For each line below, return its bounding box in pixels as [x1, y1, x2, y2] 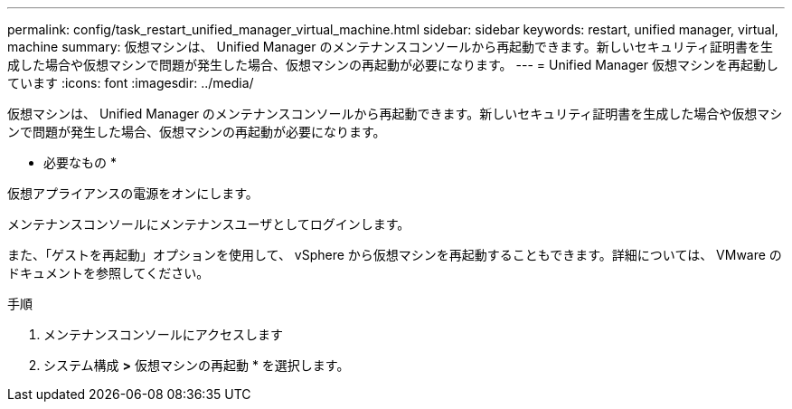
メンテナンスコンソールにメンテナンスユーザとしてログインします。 [7, 216, 410, 232]
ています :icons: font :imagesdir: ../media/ [7, 75, 254, 90]
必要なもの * [43, 155, 117, 170]
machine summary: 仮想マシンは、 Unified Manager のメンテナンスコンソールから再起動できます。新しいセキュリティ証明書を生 [7, 39, 773, 54]
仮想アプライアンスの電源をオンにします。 [7, 185, 259, 201]
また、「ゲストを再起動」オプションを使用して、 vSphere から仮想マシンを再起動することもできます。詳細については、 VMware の [7, 247, 782, 262]
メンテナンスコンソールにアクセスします [43, 327, 284, 342]
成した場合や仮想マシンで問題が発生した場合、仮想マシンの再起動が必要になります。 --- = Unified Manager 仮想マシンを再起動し [7, 57, 778, 72]
